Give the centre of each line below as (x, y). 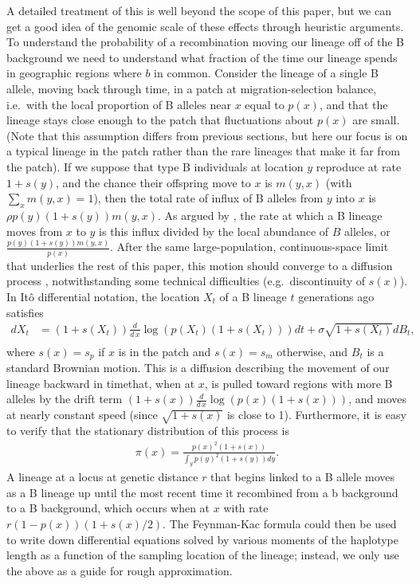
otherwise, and (312, 351)
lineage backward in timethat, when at (101, 383)
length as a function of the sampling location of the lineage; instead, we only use (203, 555)
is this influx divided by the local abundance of (214, 231)
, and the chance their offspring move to (153, 182)
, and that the (353, 104)
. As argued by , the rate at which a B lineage (270, 215)
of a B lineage (253, 296)
